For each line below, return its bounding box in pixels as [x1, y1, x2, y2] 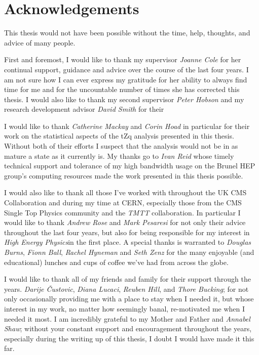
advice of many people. [4, 37, 76, 48]
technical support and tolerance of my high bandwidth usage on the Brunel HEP [4, 160, 255, 171]
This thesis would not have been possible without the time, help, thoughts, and [4, 27, 250, 38]
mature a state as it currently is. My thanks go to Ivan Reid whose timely [4, 150, 234, 161]
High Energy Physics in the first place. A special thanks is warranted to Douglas [4, 237, 251, 247]
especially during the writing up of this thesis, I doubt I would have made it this [4, 333, 254, 343]
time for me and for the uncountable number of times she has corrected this [4, 84, 240, 95]
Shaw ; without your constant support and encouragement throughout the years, [4, 323, 252, 334]
